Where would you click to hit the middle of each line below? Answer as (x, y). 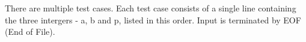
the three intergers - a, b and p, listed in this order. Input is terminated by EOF (153, 19)
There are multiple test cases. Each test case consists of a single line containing (151, 8)
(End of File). (30, 31)
